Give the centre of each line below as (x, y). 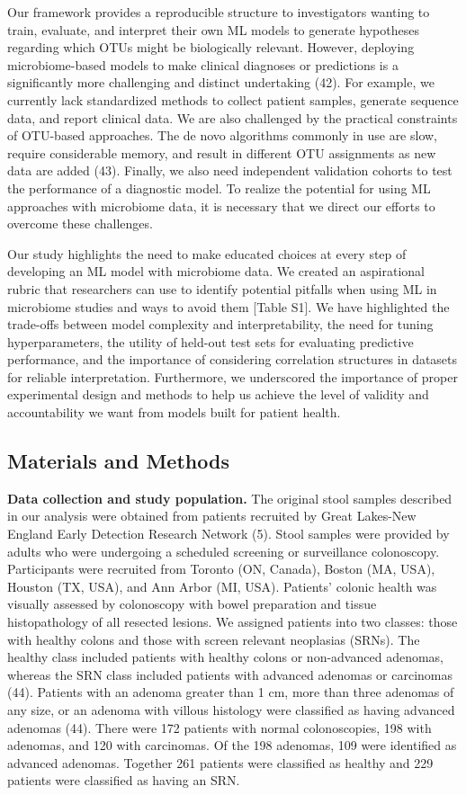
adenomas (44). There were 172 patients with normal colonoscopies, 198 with (220, 727)
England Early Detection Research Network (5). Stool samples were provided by (229, 534)
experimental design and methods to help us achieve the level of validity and (218, 394)
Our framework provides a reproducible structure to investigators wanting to (219, 12)
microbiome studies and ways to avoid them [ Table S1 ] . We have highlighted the (229, 306)
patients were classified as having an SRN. (124, 780)
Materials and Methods (118, 461)
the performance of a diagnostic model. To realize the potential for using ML (219, 188)
